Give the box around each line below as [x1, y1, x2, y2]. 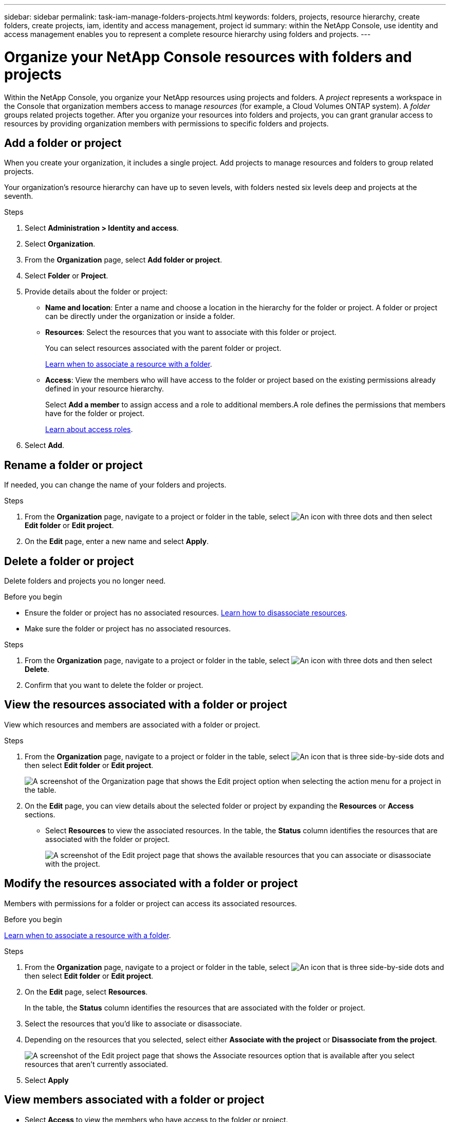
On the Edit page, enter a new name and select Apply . [25, 537, 209, 546]
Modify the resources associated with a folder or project [4, 877, 298, 890]
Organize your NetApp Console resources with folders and [4, 48, 412, 66]
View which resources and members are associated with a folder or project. [4, 720, 260, 729]
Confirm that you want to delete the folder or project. [25, 681, 203, 690]
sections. [25, 810, 55, 819]
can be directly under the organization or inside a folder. [45, 312, 235, 321]
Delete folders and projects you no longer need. [4, 576, 166, 586]
